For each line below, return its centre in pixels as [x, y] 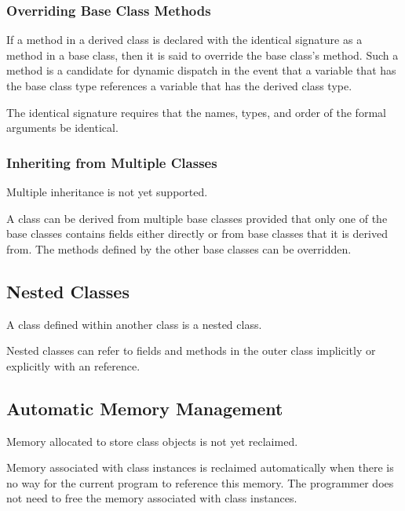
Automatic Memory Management [145, 408]
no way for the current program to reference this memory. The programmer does [200, 482]
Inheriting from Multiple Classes [112, 162]
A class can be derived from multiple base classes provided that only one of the [197, 218]
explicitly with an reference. [73, 365]
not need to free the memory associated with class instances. [152, 498]
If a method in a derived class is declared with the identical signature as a [184, 40]
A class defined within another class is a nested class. [134, 324]
